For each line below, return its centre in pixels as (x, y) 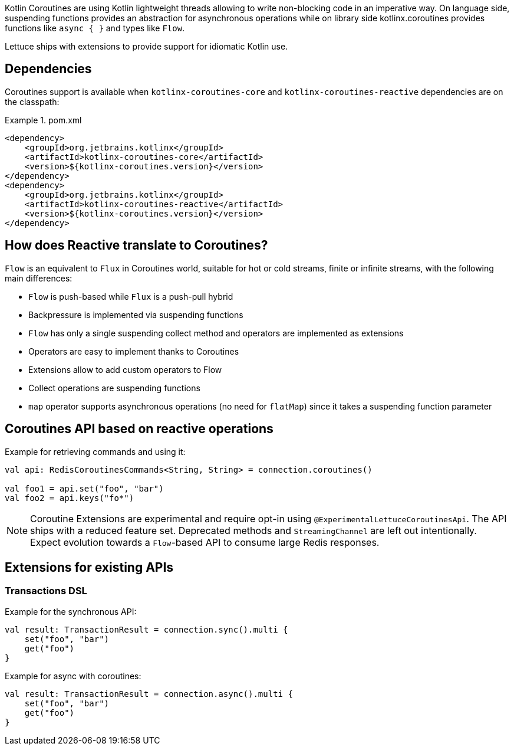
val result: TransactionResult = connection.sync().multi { (146, 629)
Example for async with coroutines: (73, 676)
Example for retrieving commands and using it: (95, 451)
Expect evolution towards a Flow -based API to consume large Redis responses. (205, 542)
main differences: (39, 278)
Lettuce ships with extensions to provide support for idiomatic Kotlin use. (146, 46)
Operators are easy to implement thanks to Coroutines (134, 351)
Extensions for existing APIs (89, 567)
